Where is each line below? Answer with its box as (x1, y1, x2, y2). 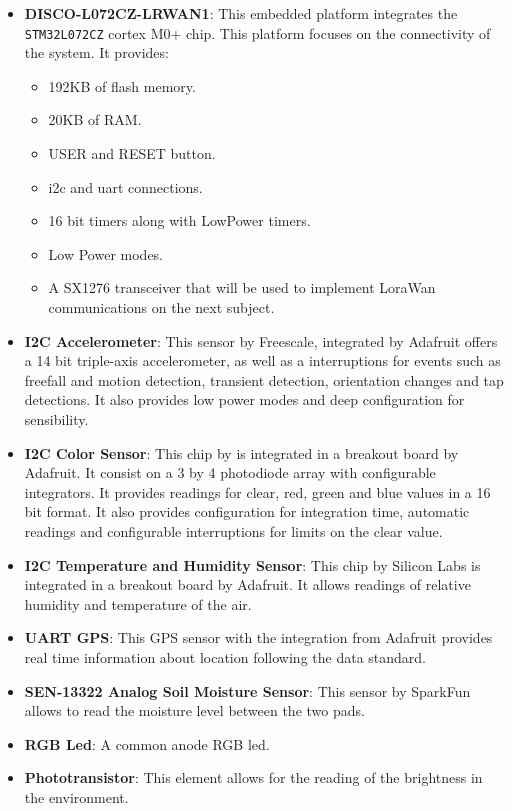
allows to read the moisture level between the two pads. (24, 700, 365, 721)
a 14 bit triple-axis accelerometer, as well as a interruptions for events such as (24, 350, 501, 371)
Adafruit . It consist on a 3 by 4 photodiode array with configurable (24, 462, 436, 483)
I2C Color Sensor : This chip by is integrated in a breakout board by (24, 442, 459, 463)
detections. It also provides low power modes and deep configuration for (24, 389, 465, 410)
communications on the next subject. (48, 297, 275, 317)
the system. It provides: (24, 42, 169, 63)
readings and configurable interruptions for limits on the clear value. (24, 520, 443, 541)
